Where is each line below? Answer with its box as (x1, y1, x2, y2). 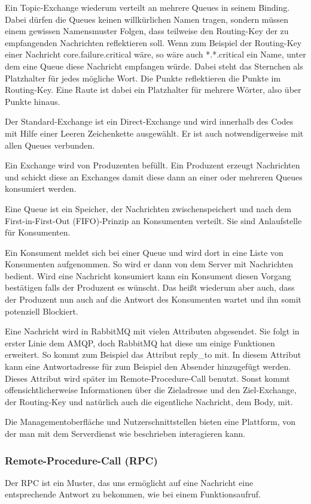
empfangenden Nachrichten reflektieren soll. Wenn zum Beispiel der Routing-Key (5, 36, 302, 49)
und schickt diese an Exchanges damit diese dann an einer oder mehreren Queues (5, 170, 303, 183)
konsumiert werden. (5, 182, 77, 195)
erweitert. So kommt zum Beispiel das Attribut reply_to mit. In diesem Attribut (5, 348, 301, 361)
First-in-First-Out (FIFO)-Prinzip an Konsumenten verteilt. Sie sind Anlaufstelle (5, 214, 302, 227)
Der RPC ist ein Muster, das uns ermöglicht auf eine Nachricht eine (5, 476, 254, 488)
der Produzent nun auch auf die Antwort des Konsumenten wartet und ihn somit (5, 293, 302, 306)
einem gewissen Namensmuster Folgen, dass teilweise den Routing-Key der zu (5, 25, 289, 37)
